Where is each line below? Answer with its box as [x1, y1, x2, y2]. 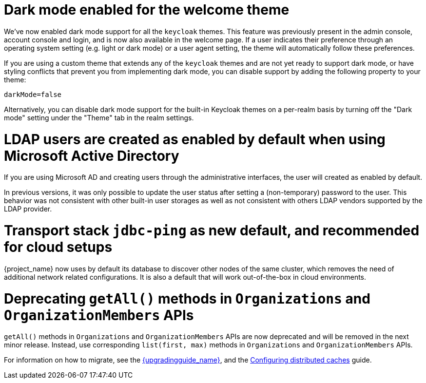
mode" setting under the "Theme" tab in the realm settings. [4, 113, 194, 122]
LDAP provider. [4, 205, 52, 213]
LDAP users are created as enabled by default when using [4, 131, 386, 148]
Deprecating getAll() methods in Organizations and [4, 290, 370, 307]
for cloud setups [4, 239, 113, 255]
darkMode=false [4, 90, 62, 98]
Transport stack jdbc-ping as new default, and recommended [4, 222, 420, 239]
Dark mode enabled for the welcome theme [4, 1, 290, 18]
